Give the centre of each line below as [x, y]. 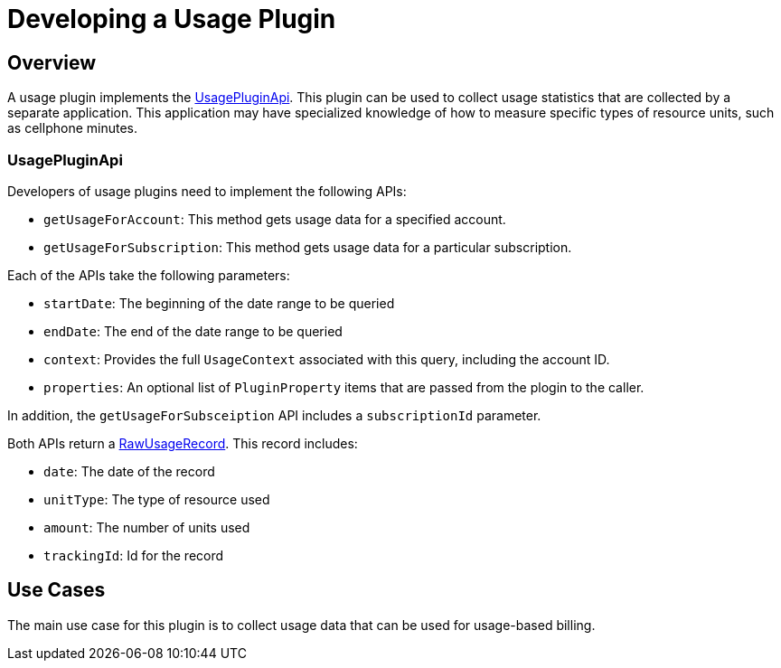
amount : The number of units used [147, 527]
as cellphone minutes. [72, 128]
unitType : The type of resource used [157, 499]
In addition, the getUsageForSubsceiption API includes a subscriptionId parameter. [274, 415]
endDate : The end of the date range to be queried [193, 331]
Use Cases [56, 590]
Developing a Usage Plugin [172, 19]
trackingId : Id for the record [134, 555]
